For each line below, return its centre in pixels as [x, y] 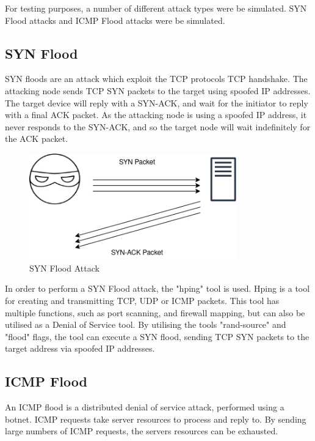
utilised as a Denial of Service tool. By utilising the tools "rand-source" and [146, 324]
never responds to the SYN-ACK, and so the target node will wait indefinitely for [158, 126]
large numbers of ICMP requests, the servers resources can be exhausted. [142, 431]
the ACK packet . [37, 139]
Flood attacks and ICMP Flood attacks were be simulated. [115, 20]
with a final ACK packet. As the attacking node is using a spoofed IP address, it [156, 115]
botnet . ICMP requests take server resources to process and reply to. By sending [156, 419]
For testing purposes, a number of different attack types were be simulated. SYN [156, 8]
